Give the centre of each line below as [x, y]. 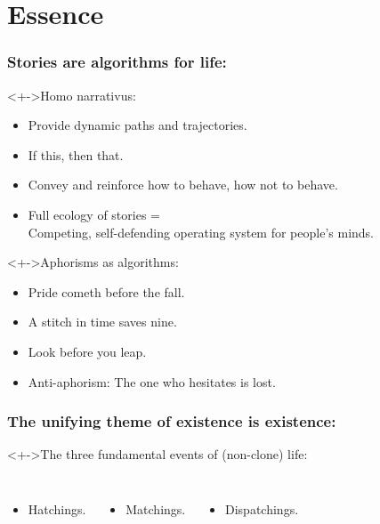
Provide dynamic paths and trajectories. [137, 125]
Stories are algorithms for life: [117, 62]
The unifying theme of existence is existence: [172, 421]
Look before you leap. [87, 351]
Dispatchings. [262, 508]
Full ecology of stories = [94, 214]
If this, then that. [76, 154]
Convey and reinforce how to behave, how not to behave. [183, 185]
